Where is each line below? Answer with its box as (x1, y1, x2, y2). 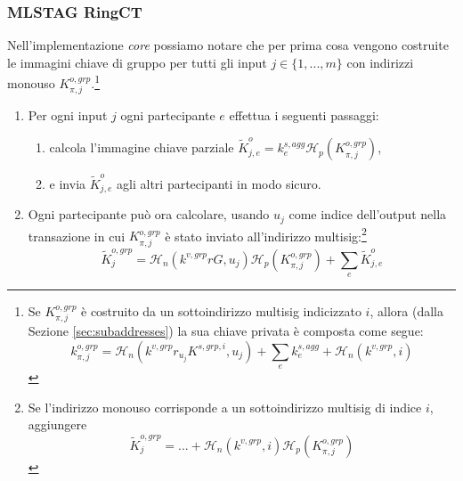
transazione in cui (28, 226, 126, 245)
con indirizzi (346, 53, 414, 71)
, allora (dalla (370, 301, 443, 320)
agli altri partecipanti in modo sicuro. (117, 174, 321, 192)
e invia (49, 174, 86, 192)
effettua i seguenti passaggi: (229, 106, 379, 125)
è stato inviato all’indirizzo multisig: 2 (165, 224, 367, 245)
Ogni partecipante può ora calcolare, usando (28, 205, 270, 224)
